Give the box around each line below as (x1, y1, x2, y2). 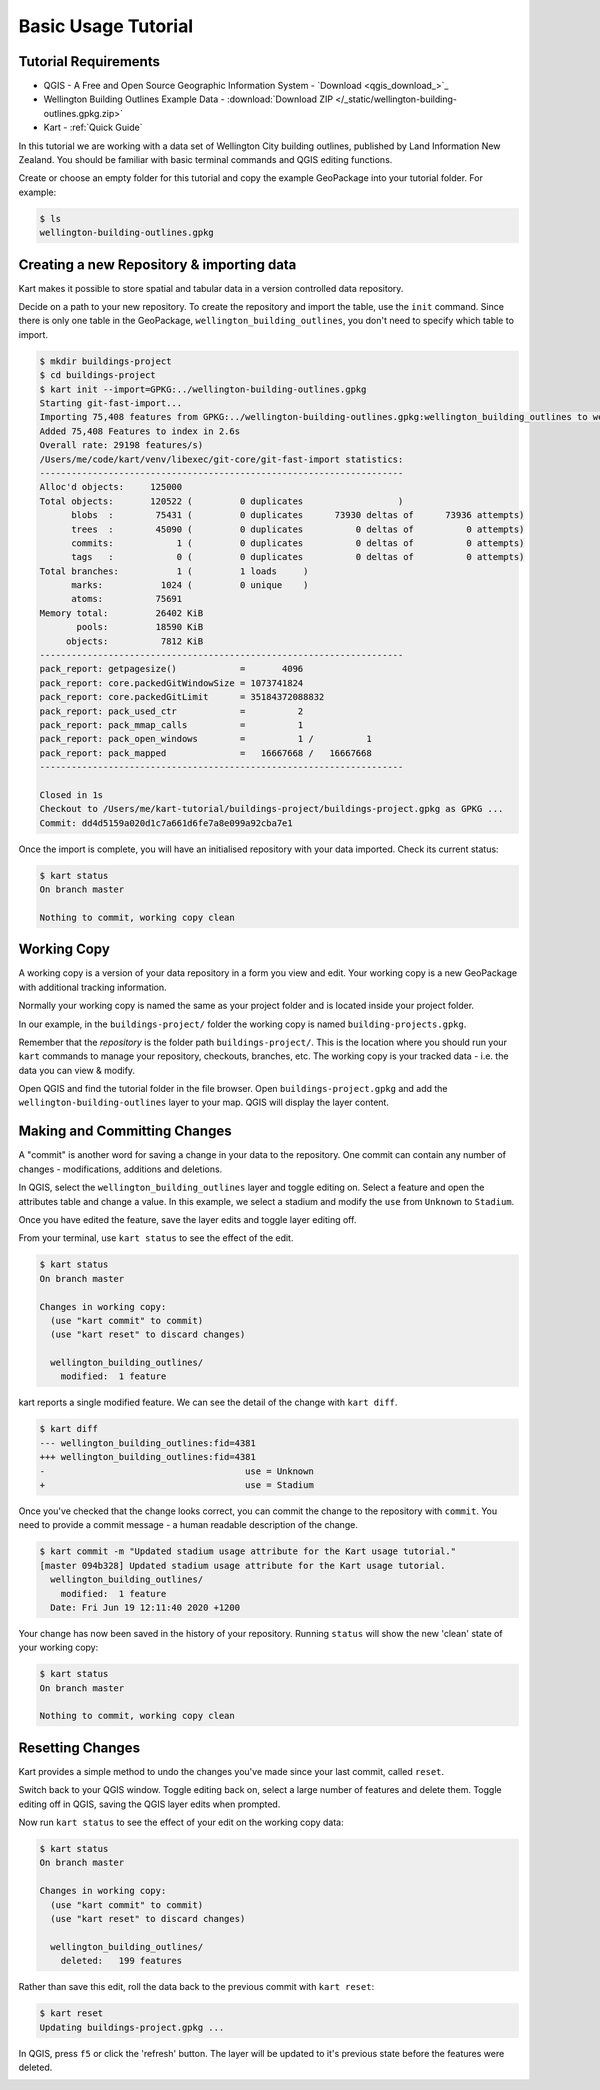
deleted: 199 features (60, 1955, 183, 1967)
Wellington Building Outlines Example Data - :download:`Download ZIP (43, 93, 334, 105)
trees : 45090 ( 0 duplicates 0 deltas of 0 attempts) (71, 523, 525, 535)
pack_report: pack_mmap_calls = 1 (39, 719, 304, 730)
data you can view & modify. (18, 1064, 135, 1076)
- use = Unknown (39, 1465, 314, 1477)
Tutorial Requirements (18, 53, 160, 70)
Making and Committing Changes (18, 1123, 232, 1140)
